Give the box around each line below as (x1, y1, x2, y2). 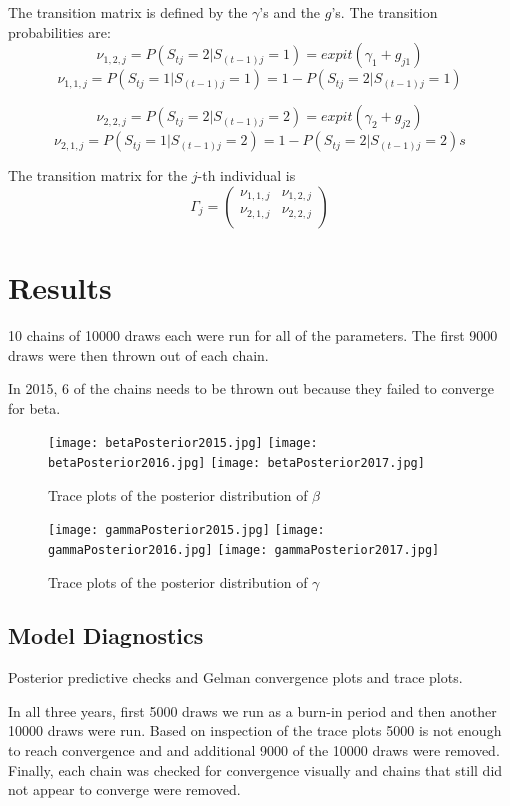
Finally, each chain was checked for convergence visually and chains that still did (8, 759, 503, 780)
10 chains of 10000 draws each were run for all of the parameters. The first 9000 (8, 324, 498, 345)
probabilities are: (8, 21, 111, 42)
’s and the (259, 2, 321, 22)
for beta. (8, 397, 61, 418)
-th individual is (197, 165, 296, 186)
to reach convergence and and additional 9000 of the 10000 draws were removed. (8, 740, 500, 761)
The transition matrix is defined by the (8, 2, 248, 22)
